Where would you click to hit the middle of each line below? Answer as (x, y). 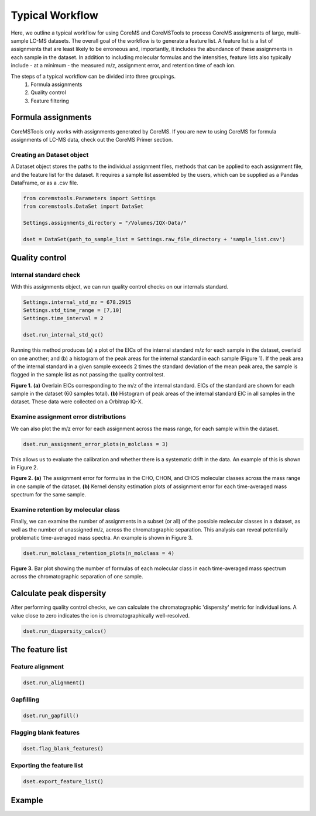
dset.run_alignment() (54, 683)
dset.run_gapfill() (51, 715)
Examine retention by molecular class (65, 509)
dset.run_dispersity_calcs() (65, 631)
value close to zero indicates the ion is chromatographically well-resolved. (100, 615)
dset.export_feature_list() (63, 782)
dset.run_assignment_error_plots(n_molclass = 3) (96, 444)
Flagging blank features (45, 733)
